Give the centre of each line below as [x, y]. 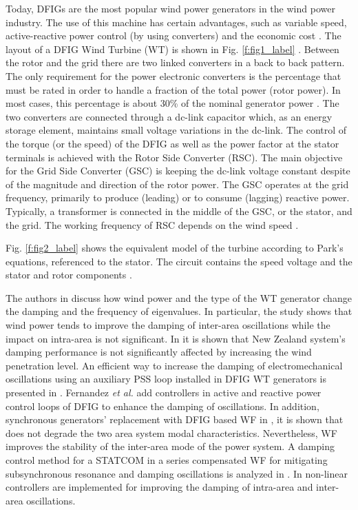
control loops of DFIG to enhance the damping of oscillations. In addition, [162, 406]
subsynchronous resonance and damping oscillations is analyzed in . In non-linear [177, 473]
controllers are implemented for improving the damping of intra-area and [159, 487]
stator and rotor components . [69, 275]
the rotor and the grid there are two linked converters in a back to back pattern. [175, 62]
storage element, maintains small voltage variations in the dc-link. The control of [176, 130]
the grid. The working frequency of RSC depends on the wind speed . [152, 224]
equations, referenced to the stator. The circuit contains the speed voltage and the [179, 261]
